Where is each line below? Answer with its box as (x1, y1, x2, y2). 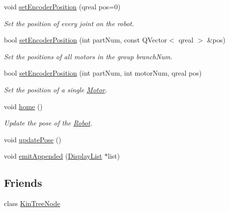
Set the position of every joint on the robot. (4, 18, 134, 28)
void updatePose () (4, 134, 62, 144)
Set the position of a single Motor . (4, 84, 107, 94)
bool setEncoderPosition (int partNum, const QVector (4, 35, 167, 45)
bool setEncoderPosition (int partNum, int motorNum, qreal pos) (4, 68, 202, 78)
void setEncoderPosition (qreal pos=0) (4, 1, 121, 11)
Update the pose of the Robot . (4, 118, 93, 128)
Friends (4, 175, 42, 190)
